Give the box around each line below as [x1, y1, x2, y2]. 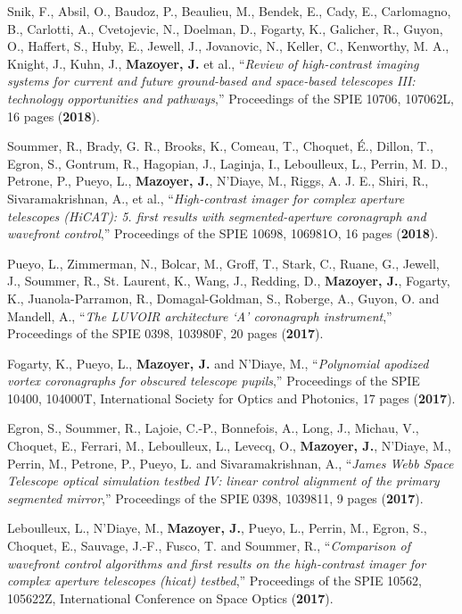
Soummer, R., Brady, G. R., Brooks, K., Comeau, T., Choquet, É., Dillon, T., [7, 137, 433, 155]
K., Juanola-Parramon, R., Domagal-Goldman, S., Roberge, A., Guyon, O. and [7, 288, 440, 307]
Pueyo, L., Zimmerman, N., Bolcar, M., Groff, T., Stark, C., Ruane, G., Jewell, [7, 253, 440, 272]
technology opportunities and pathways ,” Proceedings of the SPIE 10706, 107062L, [7, 88, 454, 107]
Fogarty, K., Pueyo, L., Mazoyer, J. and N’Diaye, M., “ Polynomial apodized [7, 353, 429, 372]
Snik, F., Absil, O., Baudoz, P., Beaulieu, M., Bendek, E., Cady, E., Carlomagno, [7, 2, 451, 20]
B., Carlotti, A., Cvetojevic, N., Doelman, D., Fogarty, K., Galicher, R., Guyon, [7, 19, 443, 37]
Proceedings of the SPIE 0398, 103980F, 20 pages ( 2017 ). [7, 324, 324, 343]
